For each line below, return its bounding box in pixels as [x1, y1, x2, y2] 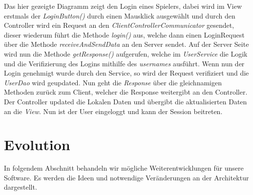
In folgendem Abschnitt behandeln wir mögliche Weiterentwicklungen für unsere [4, 163, 244, 173]
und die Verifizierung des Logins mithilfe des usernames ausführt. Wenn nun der [4, 58, 245, 68]
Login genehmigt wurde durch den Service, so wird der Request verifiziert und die [4, 68, 249, 78]
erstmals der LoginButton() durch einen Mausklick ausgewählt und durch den [4, 10, 235, 20]
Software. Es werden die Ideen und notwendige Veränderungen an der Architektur [4, 172, 249, 182]
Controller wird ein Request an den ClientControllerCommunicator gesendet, [4, 20, 234, 30]
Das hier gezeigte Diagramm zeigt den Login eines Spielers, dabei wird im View [4, 1, 242, 11]
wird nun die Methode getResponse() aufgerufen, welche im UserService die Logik [4, 48, 248, 58]
